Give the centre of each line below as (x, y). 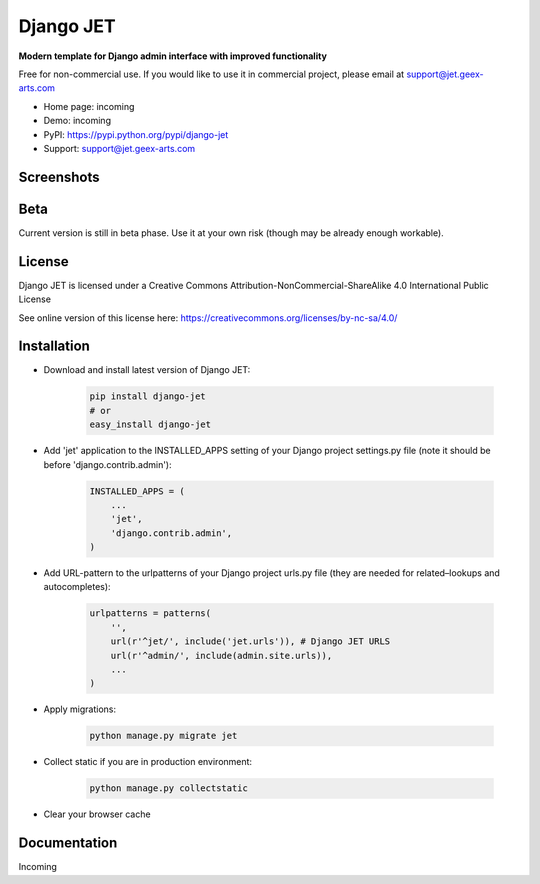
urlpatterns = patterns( (150, 613)
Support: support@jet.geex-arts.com (119, 148)
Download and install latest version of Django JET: (147, 370)
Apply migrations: (80, 709)
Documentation (68, 843)
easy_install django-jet (150, 424)
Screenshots (59, 176)
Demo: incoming (77, 121)
